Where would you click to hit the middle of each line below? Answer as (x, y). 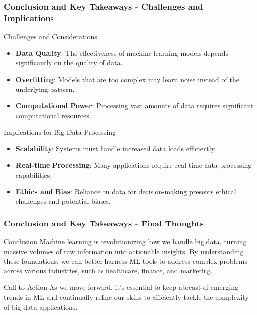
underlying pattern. (45, 89)
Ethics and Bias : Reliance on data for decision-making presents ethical (126, 191)
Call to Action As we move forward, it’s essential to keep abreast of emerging (121, 287)
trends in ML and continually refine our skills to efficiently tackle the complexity (126, 297)
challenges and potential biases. (63, 201)
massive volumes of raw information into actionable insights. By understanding (124, 251)
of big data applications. (41, 306)
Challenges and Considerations (51, 36)
